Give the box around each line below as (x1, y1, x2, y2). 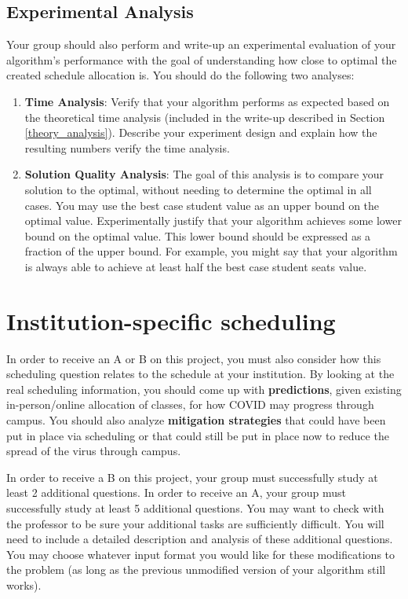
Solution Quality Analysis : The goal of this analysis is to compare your (24, 166, 384, 182)
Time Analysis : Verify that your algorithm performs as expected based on (24, 93, 390, 109)
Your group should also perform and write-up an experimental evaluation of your (6, 36, 396, 53)
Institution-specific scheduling (6, 304, 336, 336)
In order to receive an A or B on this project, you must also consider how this (6, 350, 381, 366)
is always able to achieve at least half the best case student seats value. (24, 258, 367, 274)
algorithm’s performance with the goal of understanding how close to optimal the (6, 51, 397, 68)
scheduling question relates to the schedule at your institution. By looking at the (6, 366, 395, 382)
